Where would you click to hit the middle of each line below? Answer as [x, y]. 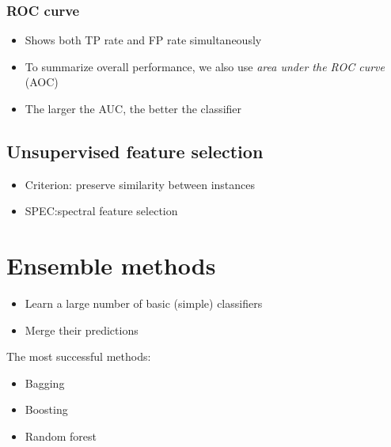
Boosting [46, 409]
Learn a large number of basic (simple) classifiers [144, 303]
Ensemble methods [111, 265]
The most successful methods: [79, 356]
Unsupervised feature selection [135, 151]
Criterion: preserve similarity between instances [140, 184]
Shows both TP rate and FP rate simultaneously [143, 40]
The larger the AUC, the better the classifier [133, 108]
